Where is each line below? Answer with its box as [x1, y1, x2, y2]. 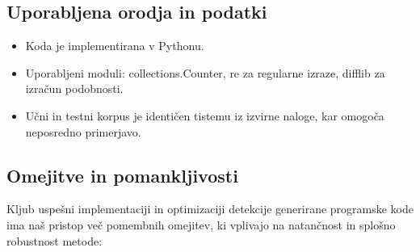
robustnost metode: [6, 232, 103, 249]
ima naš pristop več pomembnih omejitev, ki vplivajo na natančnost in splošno [6, 216, 396, 233]
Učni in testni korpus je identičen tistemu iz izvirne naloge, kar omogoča [25, 107, 384, 124]
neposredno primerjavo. [25, 123, 141, 140]
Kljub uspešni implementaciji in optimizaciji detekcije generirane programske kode [6, 200, 414, 217]
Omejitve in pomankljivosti [6, 162, 238, 187]
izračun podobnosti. [25, 80, 124, 97]
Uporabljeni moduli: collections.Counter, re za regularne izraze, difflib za [25, 64, 385, 81]
